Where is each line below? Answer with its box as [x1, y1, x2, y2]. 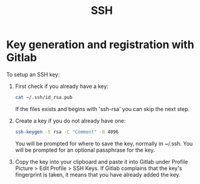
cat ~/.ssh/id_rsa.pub [15, 94, 73, 100]
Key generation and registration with [6, 38, 195, 52]
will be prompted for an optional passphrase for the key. [15, 146, 155, 154]
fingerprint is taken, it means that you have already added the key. [15, 171, 181, 178]
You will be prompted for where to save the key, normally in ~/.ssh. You [15, 140, 193, 147]
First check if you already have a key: [15, 83, 108, 90]
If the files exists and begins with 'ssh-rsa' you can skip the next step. [15, 105, 190, 112]
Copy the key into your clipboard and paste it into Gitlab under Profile [15, 158, 188, 165]
